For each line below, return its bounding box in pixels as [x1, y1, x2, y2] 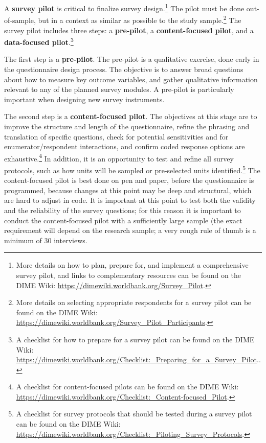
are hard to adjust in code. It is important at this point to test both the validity [4, 195, 256, 205]
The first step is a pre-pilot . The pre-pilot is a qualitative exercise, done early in [4, 54, 259, 64]
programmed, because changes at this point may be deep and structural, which [4, 184, 252, 195]
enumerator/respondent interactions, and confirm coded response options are [4, 141, 245, 152]
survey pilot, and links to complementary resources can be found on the [16, 269, 241, 280]
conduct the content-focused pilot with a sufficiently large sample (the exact [4, 215, 242, 225]
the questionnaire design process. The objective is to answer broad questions [4, 63, 243, 74]
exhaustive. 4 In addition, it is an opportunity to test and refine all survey [4, 151, 234, 164]
